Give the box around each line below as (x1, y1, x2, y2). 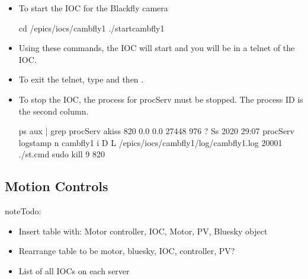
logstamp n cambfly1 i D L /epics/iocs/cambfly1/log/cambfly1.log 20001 (18, 136, 283, 148)
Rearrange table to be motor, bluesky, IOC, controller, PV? (18, 245, 235, 257)
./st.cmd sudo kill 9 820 (18, 148, 105, 160)
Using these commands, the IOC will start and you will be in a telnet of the (18, 42, 295, 54)
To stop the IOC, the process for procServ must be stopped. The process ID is (18, 93, 303, 105)
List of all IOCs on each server (18, 264, 130, 277)
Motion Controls (5, 177, 108, 195)
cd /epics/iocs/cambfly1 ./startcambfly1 (18, 21, 165, 34)
